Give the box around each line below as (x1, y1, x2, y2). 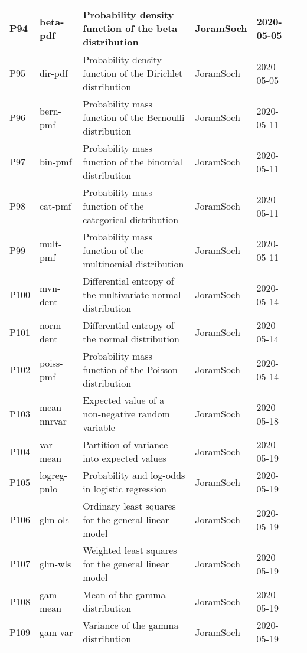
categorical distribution (83, 213, 179, 226)
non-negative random (83, 407, 170, 420)
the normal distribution (83, 332, 179, 345)
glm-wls (39, 557, 71, 570)
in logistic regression (83, 482, 166, 495)
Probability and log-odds (83, 468, 185, 482)
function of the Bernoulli (83, 110, 185, 124)
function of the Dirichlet (83, 66, 183, 80)
